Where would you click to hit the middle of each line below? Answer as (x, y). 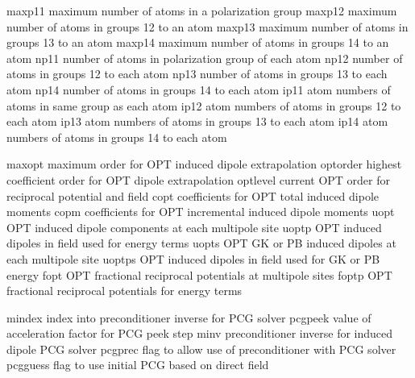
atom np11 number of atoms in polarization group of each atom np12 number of (205, 58)
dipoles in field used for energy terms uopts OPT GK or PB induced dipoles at (201, 243)
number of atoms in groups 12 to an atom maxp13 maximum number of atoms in (207, 26)
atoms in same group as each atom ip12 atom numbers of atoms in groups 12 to (204, 105)
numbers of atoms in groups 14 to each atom (117, 137)
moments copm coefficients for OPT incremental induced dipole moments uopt (201, 212)
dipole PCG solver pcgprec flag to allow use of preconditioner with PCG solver (201, 349)
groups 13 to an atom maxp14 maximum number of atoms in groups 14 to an (198, 42)
